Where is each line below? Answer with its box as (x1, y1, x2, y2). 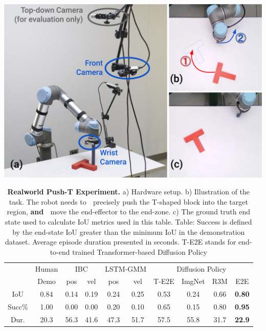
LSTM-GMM (105, 263, 147, 274)
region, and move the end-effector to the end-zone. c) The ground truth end (7, 206, 250, 217)
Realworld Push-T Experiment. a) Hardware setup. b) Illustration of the (7, 186, 250, 197)
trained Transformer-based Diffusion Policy (72, 246, 207, 257)
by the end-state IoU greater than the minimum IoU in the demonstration (12, 226, 245, 237)
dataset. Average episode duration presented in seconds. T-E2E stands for (5, 236, 236, 247)
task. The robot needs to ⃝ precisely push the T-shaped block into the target (9, 196, 248, 207)
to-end (50, 246, 70, 257)
